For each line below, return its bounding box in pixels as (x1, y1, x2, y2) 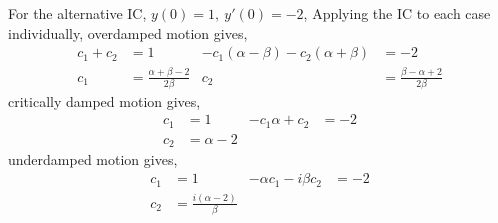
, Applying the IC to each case (303, 3, 491, 23)
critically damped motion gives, (8, 90, 201, 111)
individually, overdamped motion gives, (8, 22, 248, 43)
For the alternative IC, (8, 3, 147, 23)
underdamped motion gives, (8, 149, 178, 170)
